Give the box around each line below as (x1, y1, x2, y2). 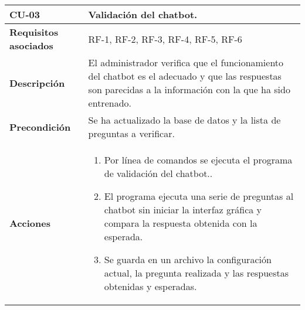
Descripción (9, 76, 65, 90)
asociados (9, 39, 53, 52)
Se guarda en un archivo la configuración (104, 253, 272, 266)
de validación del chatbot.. (104, 166, 213, 180)
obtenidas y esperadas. (104, 280, 197, 293)
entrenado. (88, 96, 131, 110)
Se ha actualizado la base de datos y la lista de (88, 113, 281, 127)
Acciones (9, 216, 50, 230)
